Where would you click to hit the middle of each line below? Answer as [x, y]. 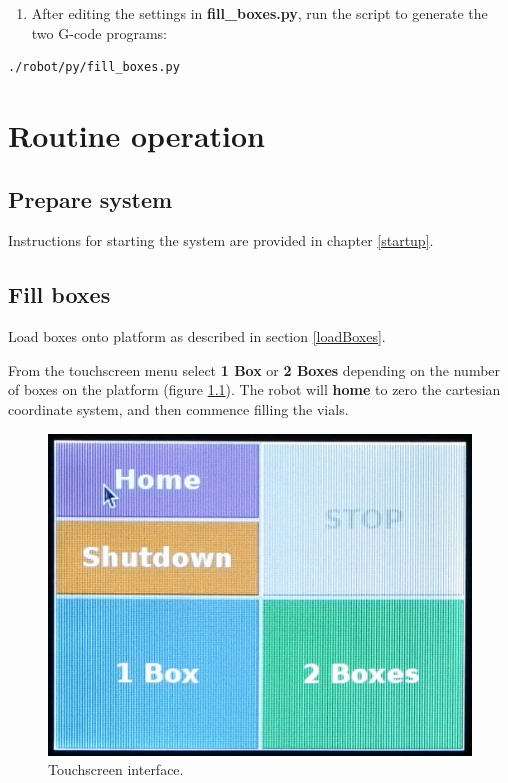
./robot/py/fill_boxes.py [94, 67]
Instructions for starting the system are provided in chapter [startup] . [221, 240]
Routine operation [136, 134]
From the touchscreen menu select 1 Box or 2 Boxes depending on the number [254, 369]
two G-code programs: [99, 32]
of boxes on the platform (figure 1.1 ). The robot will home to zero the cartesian [254, 389]
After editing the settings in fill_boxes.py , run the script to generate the [259, 13]
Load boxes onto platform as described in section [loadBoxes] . [197, 336]
